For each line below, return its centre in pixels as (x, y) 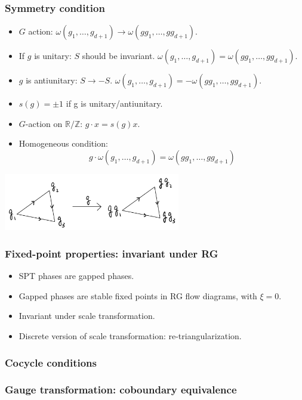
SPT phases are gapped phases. (76, 276)
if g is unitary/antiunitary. (114, 103)
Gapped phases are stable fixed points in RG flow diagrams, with (138, 295)
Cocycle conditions (51, 362)
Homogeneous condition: (63, 143)
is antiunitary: (52, 80)
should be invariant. (118, 56)
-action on (44, 123)
